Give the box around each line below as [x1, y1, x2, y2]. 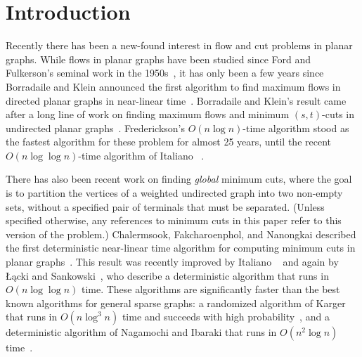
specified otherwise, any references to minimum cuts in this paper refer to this [6, 213, 342, 228]
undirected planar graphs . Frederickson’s [6, 120, 186, 135]
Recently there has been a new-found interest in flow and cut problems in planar [6, 38, 353, 53]
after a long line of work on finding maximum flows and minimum [6, 107, 290, 122]
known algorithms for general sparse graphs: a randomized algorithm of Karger [6, 295, 346, 310]
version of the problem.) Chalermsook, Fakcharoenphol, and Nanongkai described [6, 226, 356, 241]
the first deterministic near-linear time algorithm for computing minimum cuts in [6, 240, 356, 255]
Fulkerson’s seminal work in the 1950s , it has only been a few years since [6, 65, 324, 80]
